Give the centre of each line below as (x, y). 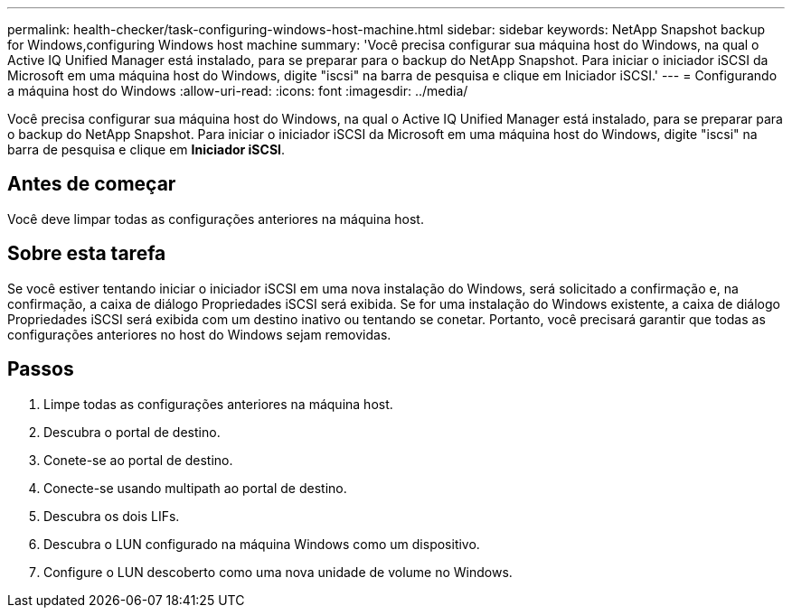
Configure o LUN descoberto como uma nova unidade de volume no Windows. (278, 572)
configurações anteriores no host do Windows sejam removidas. (199, 334)
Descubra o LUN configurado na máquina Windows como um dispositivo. (262, 544)
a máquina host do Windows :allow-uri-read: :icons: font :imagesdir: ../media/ (238, 91)
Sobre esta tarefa (87, 254)
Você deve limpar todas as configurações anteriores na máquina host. (216, 219)
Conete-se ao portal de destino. (138, 460)
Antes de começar (92, 184)
